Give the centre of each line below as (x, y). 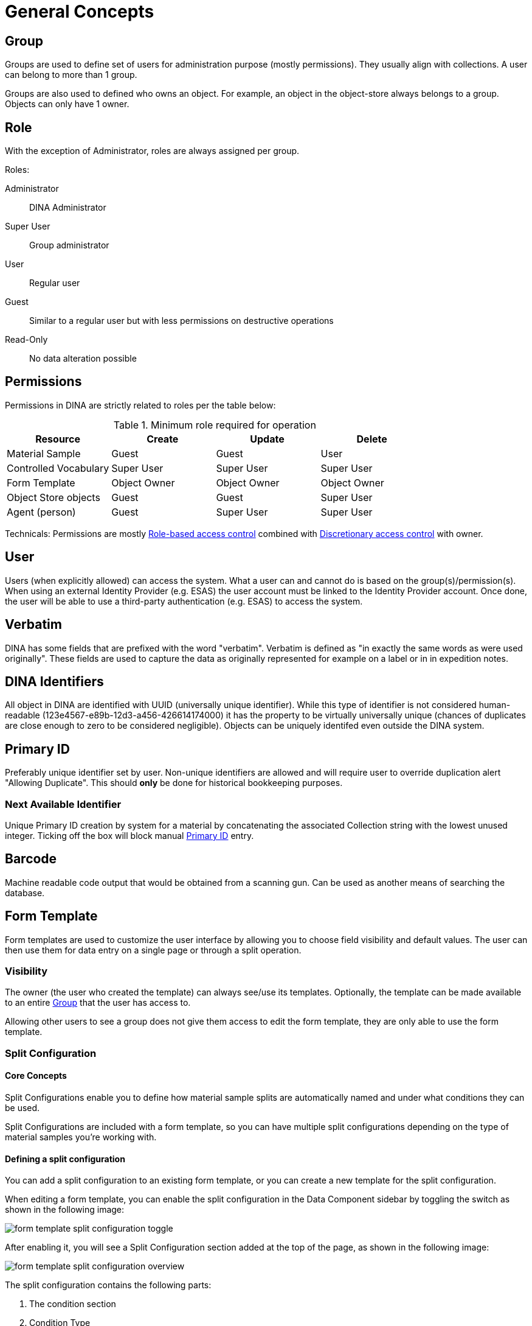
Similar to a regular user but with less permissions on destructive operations (181, 321)
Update (267, 439)
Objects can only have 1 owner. (67, 104)
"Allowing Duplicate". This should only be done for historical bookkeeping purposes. (174, 783)
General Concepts (80, 12)
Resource (58, 439)
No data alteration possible (83, 359)
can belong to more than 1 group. (71, 75)
